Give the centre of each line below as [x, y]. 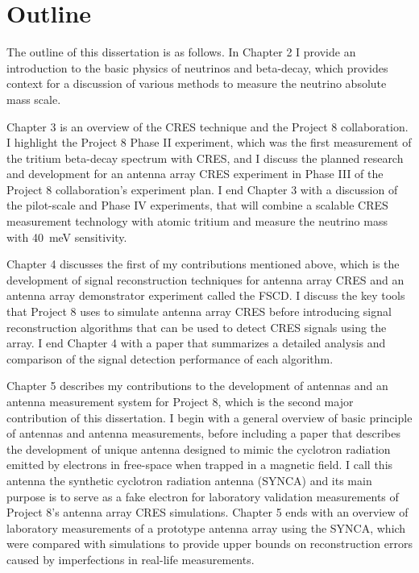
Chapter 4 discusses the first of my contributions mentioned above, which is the [203, 264]
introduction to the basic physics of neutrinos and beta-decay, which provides [197, 67]
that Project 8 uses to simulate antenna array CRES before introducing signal [199, 311]
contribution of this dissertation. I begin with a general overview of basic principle [209, 417]
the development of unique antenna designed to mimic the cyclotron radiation [199, 448]
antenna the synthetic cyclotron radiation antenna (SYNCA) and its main [189, 480]
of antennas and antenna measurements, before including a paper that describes [204, 433]
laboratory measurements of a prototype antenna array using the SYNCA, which [206, 527]
